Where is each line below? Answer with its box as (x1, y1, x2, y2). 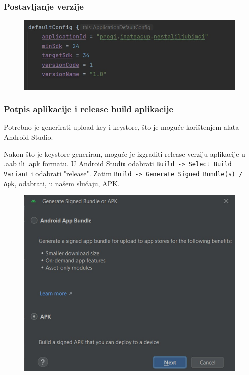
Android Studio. (4, 132, 53, 142)
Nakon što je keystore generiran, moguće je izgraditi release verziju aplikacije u (4, 148, 245, 159)
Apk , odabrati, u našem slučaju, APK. (4, 178, 120, 188)
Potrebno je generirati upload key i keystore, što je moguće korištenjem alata (4, 122, 239, 132)
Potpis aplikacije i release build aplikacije (4, 103, 174, 115)
